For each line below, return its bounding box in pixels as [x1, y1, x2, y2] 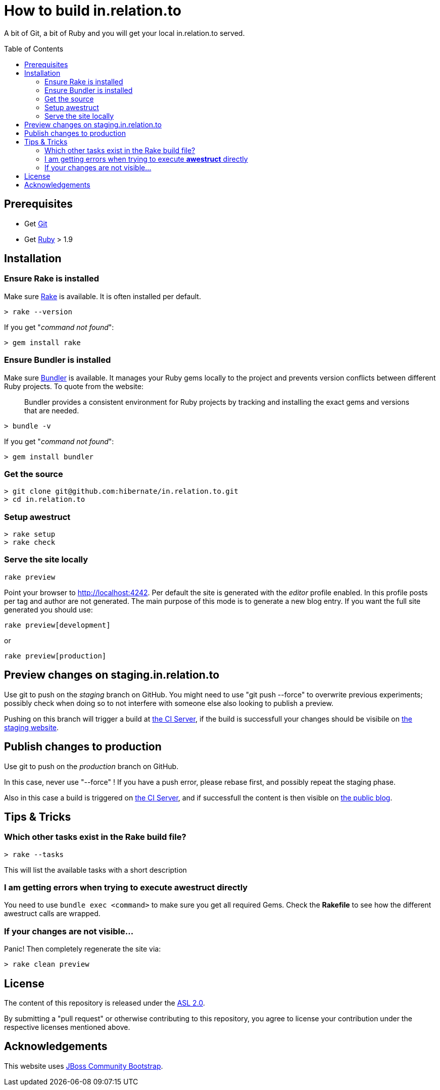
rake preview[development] [4, 621, 111, 629]
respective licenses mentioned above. [4, 1023, 130, 1032]
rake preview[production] [4, 651, 107, 660]
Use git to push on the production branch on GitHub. [4, 762, 179, 771]
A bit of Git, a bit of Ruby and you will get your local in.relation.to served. [4, 28, 245, 37]
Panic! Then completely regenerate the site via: [4, 944, 161, 954]
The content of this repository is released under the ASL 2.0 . [4, 999, 205, 1008]
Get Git [24, 219, 47, 228]
